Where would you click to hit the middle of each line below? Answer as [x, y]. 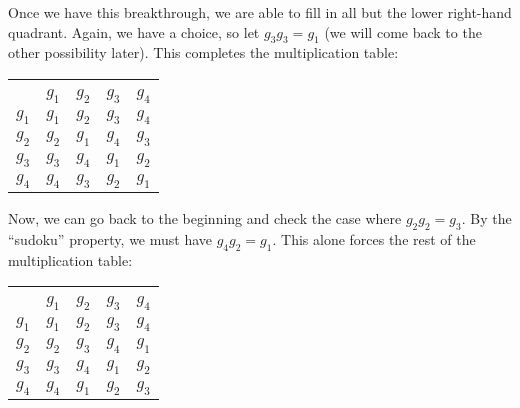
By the [491, 217]
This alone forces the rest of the [378, 238]
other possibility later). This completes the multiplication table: [203, 52]
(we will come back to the [403, 31]
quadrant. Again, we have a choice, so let [134, 31]
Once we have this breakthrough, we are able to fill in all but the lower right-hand [260, 12]
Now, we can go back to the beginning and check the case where [205, 217]
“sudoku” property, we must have [110, 238]
